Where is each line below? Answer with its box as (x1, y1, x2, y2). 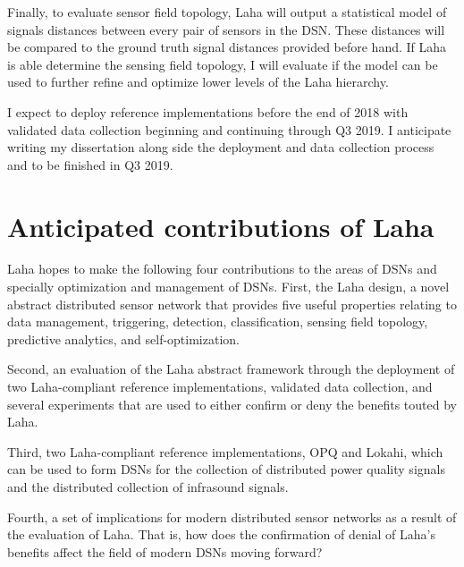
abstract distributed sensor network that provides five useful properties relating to (7, 294, 457, 313)
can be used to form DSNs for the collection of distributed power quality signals (7, 460, 445, 478)
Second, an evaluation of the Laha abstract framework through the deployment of (7, 360, 455, 378)
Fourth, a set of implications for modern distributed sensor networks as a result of (7, 507, 457, 526)
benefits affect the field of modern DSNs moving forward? (7, 542, 323, 561)
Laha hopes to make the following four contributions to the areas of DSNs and (7, 259, 437, 278)
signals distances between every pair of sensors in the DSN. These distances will (7, 20, 445, 38)
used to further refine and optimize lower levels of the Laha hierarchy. (7, 72, 389, 91)
